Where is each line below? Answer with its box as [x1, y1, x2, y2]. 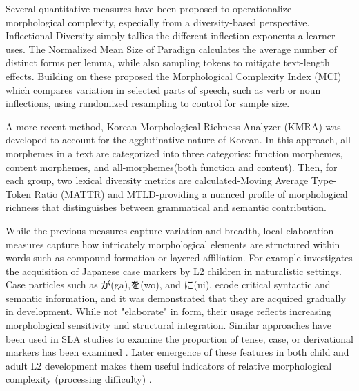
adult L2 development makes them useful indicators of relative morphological [6, 358, 332, 372]
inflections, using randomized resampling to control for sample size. [6, 96, 290, 110]
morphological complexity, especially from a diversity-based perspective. [6, 14, 310, 29]
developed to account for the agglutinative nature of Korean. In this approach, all [6, 132, 351, 147]
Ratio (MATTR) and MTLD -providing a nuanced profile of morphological [34, 186, 348, 201]
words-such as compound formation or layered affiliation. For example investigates [6, 250, 353, 265]
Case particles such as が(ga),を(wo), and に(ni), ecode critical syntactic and [6, 277, 331, 292]
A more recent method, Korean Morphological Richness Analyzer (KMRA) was [6, 119, 341, 133]
